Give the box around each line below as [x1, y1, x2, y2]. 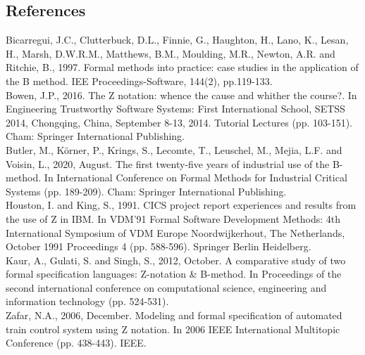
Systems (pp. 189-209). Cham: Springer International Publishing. [6, 183, 287, 198]
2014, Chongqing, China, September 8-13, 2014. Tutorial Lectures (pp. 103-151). [6, 115, 352, 129]
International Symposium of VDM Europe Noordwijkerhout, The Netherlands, [6, 225, 345, 240]
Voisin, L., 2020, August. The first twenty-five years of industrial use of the [6, 156, 330, 171]
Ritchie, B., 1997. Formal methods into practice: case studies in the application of [6, 60, 359, 75]
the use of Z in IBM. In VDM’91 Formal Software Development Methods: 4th [6, 211, 341, 226]
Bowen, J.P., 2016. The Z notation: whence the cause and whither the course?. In [6, 87, 357, 102]
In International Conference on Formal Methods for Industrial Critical [44, 170, 347, 185]
